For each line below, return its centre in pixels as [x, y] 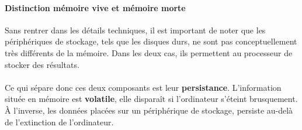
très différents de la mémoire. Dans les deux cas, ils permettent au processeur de [149, 52]
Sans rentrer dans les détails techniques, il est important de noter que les [135, 30]
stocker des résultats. [42, 64]
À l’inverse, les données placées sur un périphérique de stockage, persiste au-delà [149, 110]
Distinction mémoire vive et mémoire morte [95, 7]
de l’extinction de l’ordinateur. [59, 122]
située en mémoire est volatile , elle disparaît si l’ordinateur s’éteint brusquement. [151, 99]
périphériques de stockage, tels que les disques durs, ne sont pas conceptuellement [151, 41]
